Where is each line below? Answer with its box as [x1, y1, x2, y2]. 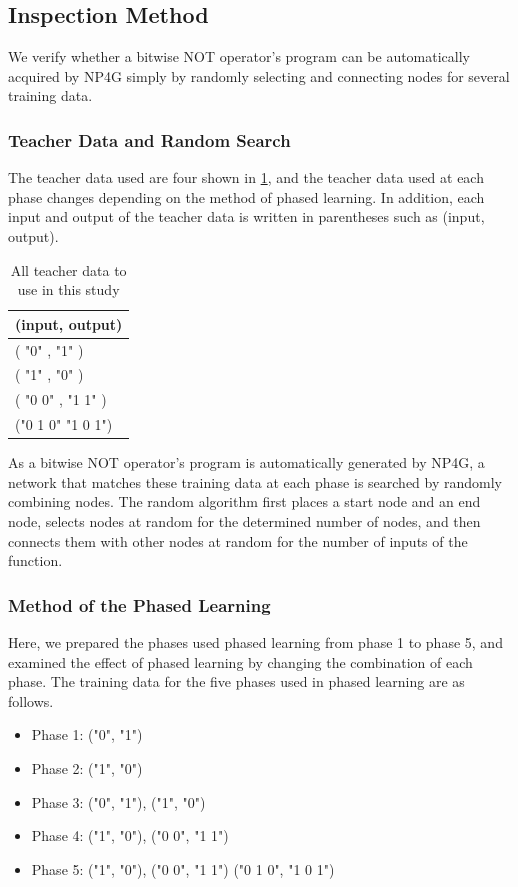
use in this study [17, 279, 120, 300]
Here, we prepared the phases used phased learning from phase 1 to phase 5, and [8, 632, 503, 653]
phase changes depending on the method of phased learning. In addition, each [8, 186, 485, 207]
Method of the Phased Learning [8, 592, 271, 617]
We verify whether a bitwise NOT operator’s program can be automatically [8, 46, 470, 67]
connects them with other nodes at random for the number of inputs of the [8, 530, 468, 551]
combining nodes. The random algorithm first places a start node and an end [8, 491, 481, 512]
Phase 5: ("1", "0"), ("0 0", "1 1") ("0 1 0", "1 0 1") [31, 858, 335, 879]
